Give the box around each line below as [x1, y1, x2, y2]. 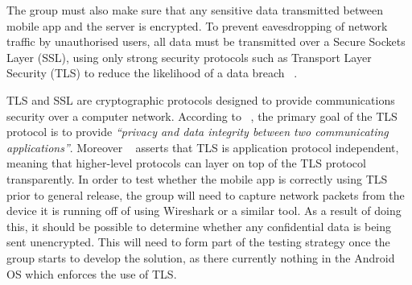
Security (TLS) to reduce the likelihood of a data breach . [6, 64, 298, 81]
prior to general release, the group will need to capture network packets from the [6, 186, 405, 203]
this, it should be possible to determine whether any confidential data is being [6, 217, 392, 234]
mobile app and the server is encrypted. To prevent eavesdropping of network [6, 17, 388, 34]
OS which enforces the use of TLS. [6, 265, 177, 282]
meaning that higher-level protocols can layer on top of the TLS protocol [6, 155, 366, 171]
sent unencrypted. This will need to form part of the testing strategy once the [6, 233, 390, 250]
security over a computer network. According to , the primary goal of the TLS [6, 107, 398, 124]
